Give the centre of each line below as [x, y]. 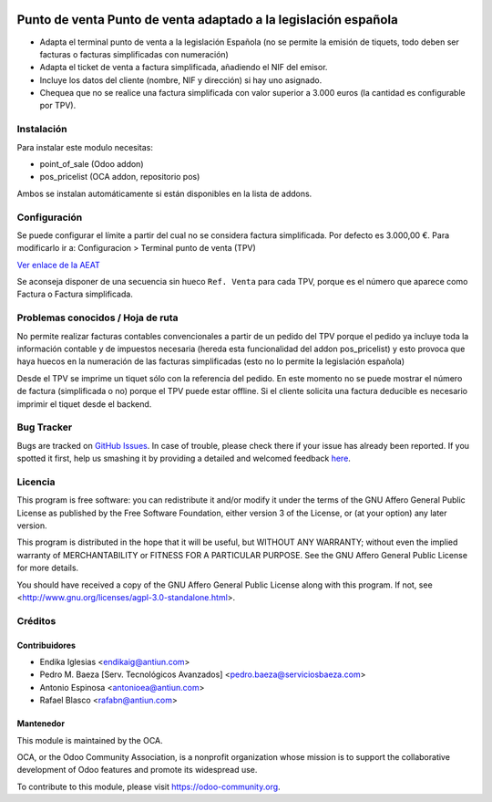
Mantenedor [41, 724]
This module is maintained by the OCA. [90, 740]
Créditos [36, 620]
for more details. [48, 568]
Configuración [50, 217]
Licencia [36, 482]
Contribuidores [46, 645]
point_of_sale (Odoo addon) [92, 164]
